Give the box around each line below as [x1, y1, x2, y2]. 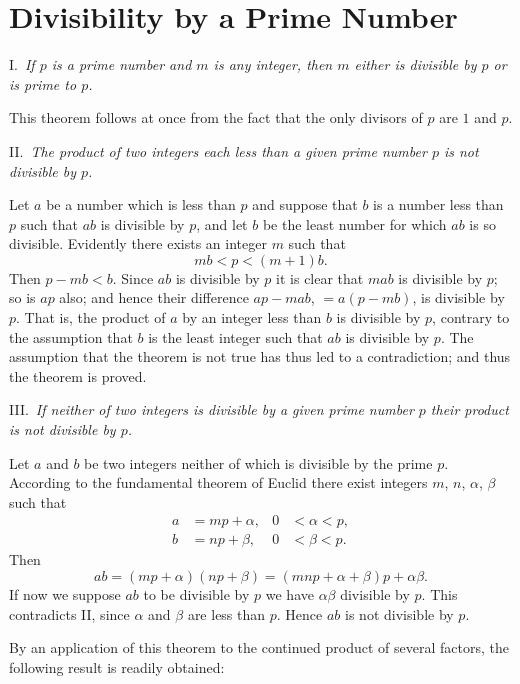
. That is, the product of [16, 307, 166, 328]
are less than [187, 603, 266, 624]
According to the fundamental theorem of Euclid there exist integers [9, 472, 428, 493]
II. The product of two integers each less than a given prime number [9, 140, 427, 161]
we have [265, 584, 314, 605]
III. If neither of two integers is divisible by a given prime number [9, 399, 414, 420]
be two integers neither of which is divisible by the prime [84, 452, 433, 473]
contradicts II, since [9, 603, 130, 624]
